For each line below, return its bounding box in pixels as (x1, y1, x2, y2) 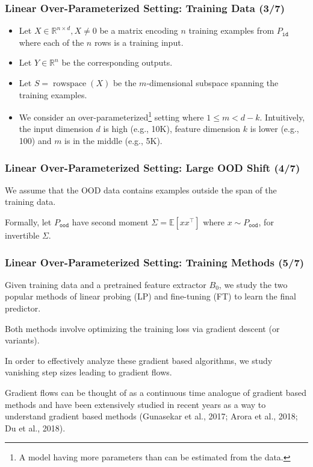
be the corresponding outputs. (61, 56, 173, 69)
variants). (5, 334, 40, 346)
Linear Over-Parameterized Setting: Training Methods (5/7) (5, 254, 305, 269)
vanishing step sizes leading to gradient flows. (5, 366, 172, 378)
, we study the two (218, 278, 288, 290)
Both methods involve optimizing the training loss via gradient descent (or (5, 322, 280, 334)
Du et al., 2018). (5, 421, 66, 434)
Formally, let (5, 216, 52, 228)
